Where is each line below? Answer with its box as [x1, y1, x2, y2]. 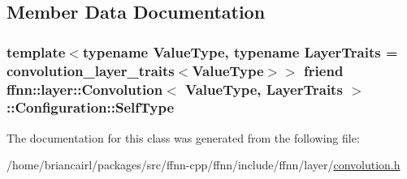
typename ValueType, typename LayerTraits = [82, 41, 398, 62]
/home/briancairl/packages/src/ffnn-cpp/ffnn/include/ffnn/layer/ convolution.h [6, 156, 401, 173]
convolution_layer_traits [6, 60, 175, 80]
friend [304, 60, 344, 80]
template [6, 41, 66, 62]
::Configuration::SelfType [6, 97, 175, 117]
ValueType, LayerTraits [185, 79, 343, 99]
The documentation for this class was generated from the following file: [6, 129, 360, 146]
